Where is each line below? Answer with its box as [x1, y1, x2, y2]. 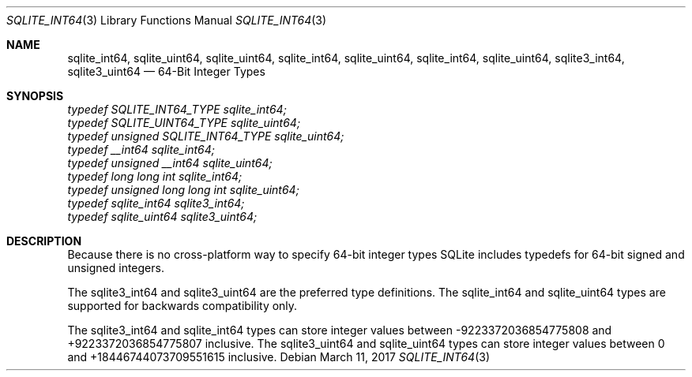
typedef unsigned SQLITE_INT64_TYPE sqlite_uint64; [67, 129, 344, 143]
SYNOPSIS [6, 89, 64, 103]
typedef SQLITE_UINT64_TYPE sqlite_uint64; [67, 116, 301, 129]
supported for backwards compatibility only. [67, 299, 298, 312]
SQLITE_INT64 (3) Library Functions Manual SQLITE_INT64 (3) [6, 13, 327, 27]
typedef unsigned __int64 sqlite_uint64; [67, 156, 273, 170]
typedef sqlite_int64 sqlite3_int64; [67, 196, 245, 210]
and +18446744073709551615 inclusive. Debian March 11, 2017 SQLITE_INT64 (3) [67, 350, 491, 364]
